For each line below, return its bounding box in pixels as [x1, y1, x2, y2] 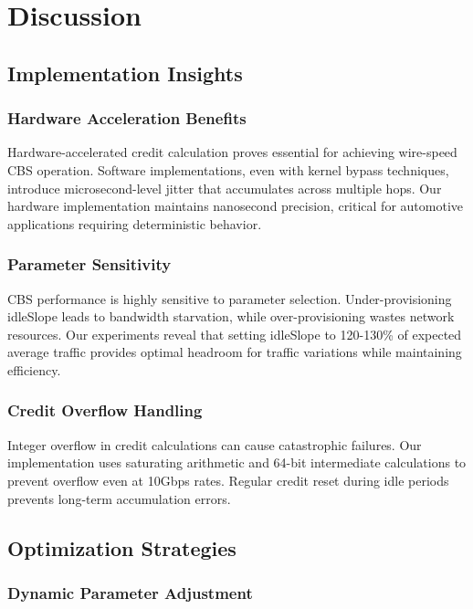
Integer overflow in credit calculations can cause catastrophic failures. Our [7, 435, 422, 454]
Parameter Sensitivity [7, 253, 172, 276]
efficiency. [7, 360, 61, 379]
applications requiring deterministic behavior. [7, 214, 262, 233]
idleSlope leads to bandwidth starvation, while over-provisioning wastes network [7, 307, 455, 326]
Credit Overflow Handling [7, 399, 203, 422]
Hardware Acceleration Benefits [7, 107, 247, 130]
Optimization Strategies [7, 533, 236, 562]
